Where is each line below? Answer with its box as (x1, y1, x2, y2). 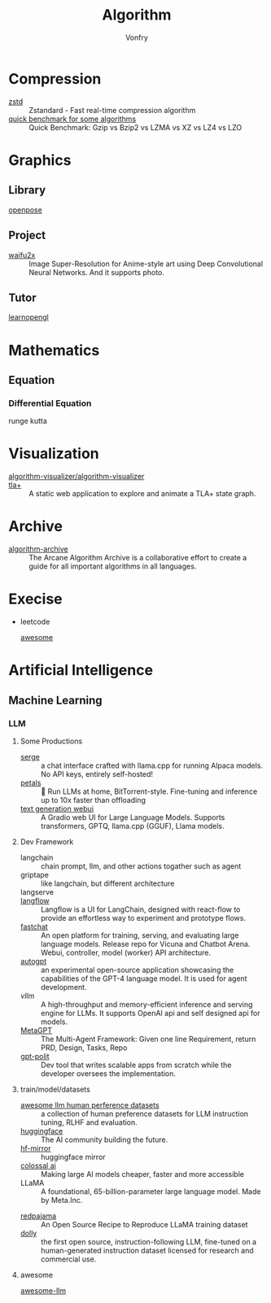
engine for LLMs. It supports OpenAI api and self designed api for (40, 1008, 260, 1018)
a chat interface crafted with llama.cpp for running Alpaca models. (40, 760, 263, 770)
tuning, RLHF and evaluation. (40, 1117, 138, 1127)
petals (20, 778, 42, 787)
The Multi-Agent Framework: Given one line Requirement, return (40, 1034, 256, 1044)
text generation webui (20, 804, 94, 813)
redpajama (20, 1210, 57, 1221)
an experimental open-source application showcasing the (40, 965, 234, 974)
